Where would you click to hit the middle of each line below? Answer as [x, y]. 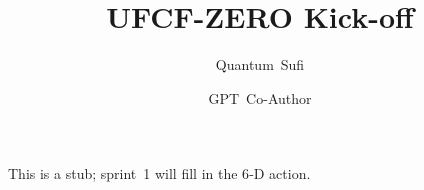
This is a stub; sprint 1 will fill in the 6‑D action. [159, 173]
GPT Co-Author [260, 97]
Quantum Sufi [260, 64]
